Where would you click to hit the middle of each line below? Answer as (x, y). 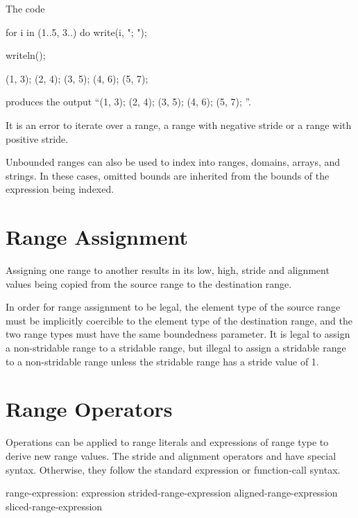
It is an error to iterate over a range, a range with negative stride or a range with (179, 124)
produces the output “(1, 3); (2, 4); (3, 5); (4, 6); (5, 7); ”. (129, 102)
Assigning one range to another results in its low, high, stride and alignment (168, 270)
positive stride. (37, 138)
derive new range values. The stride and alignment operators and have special (171, 455)
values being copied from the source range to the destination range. (149, 283)
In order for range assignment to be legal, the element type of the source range (173, 307)
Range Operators (89, 409)
